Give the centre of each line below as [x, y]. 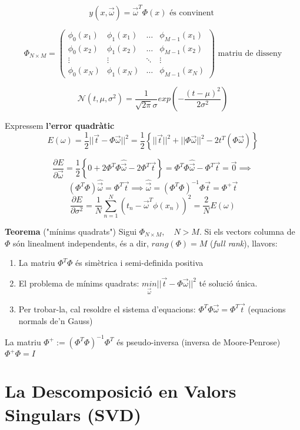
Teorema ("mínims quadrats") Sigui [71, 231]
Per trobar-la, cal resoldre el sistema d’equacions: [107, 309]
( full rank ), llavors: [244, 243]
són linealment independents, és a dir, [81, 243]
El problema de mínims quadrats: [79, 283]
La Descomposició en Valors [121, 391]
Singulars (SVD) [73, 414]
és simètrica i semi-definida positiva [139, 263]
